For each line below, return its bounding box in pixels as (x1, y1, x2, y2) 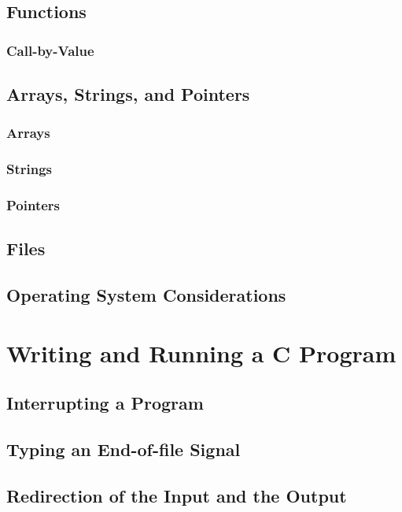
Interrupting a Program (6, 391, 204, 415)
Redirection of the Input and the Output (6, 483, 347, 507)
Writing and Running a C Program (6, 336, 396, 369)
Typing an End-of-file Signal (6, 437, 241, 462)
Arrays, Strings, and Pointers (6, 82, 250, 106)
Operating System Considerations (6, 283, 286, 307)
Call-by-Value (6, 40, 94, 60)
